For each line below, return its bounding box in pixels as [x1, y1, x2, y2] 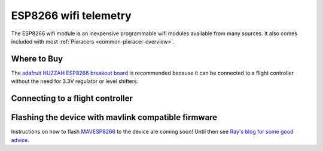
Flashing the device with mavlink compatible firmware [11, 112, 218, 122]
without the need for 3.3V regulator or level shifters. [11, 78, 139, 85]
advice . [11, 136, 29, 143]
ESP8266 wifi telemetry [11, 9, 132, 22]
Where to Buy [11, 54, 63, 64]
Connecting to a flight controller [11, 93, 133, 104]
